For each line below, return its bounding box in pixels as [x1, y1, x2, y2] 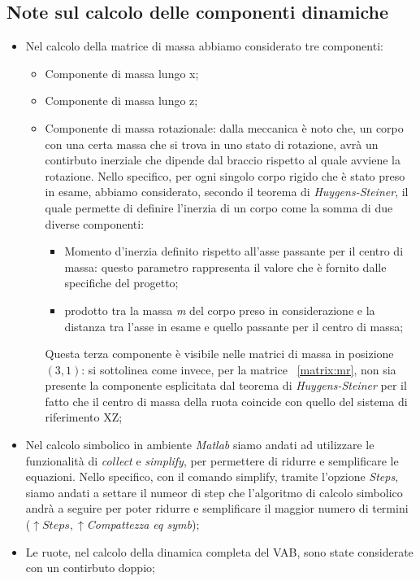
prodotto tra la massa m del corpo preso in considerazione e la [64, 301, 375, 318]
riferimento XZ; [45, 408, 123, 426]
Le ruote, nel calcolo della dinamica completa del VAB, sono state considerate [25, 543, 414, 560]
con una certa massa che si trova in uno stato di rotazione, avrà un [45, 135, 379, 152]
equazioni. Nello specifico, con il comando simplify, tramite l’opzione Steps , [25, 468, 399, 485]
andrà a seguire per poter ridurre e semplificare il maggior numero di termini [25, 500, 409, 517]
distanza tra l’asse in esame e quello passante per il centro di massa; [64, 317, 404, 334]
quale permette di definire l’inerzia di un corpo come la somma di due [45, 199, 393, 216]
